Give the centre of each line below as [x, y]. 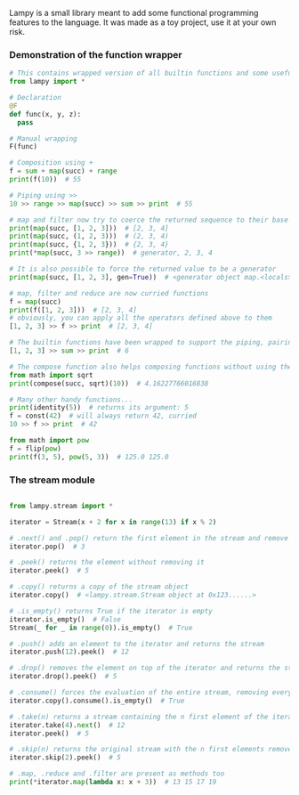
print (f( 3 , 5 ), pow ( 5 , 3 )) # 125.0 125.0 [89, 457]
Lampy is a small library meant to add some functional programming [134, 13]
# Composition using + [51, 163]
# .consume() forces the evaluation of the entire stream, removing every [151, 693]
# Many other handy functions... [71, 400]
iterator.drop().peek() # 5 [63, 677]
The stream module [52, 480]
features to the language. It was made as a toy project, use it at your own [143, 22]
